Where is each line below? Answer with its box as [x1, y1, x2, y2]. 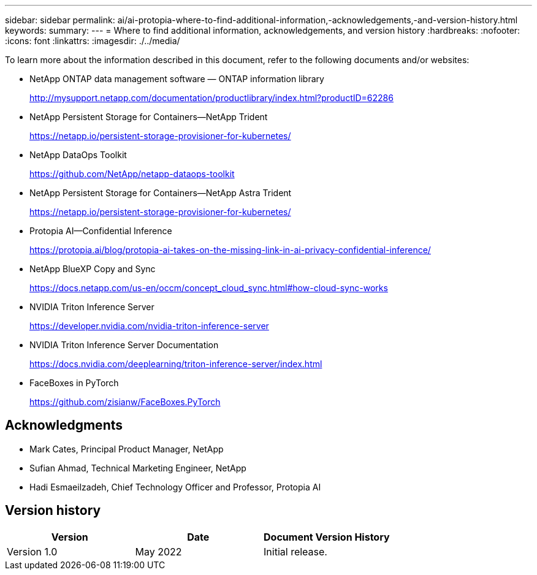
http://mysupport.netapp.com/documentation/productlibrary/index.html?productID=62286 [29, 93, 394, 103]
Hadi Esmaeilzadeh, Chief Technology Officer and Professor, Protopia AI [29, 481, 321, 492]
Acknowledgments [5, 417, 123, 433]
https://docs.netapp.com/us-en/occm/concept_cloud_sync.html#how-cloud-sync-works [29, 283, 388, 293]
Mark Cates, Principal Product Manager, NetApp [29, 443, 224, 454]
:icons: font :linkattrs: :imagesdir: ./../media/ [5, 36, 180, 46]
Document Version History [264, 530, 390, 543]
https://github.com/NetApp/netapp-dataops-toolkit [29, 169, 235, 179]
